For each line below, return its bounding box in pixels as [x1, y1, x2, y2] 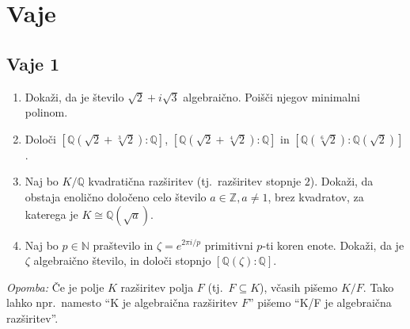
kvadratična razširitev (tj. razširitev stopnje [88, 173, 302, 189]
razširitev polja [120, 278, 194, 295]
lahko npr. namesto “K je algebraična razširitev [6, 294, 238, 311]
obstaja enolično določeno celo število [25, 188, 207, 205]
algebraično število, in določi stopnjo [33, 252, 211, 269]
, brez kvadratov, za [268, 188, 364, 205]
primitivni [204, 236, 253, 253]
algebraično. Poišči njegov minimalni [183, 88, 360, 105]
